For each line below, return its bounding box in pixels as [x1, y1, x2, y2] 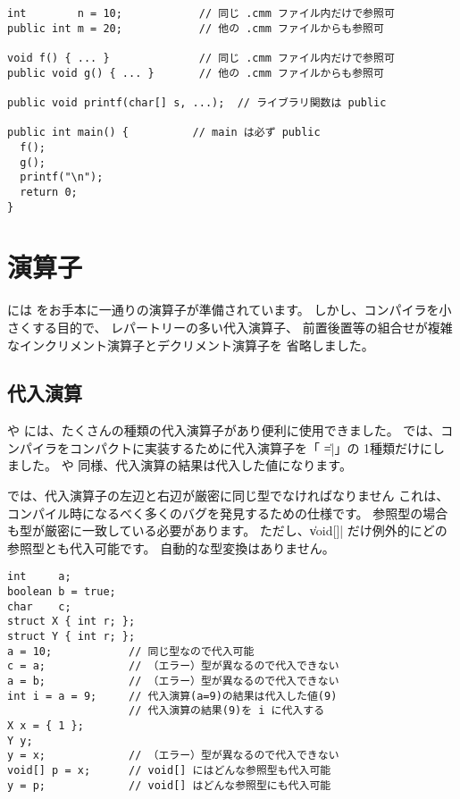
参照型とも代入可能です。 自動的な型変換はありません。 [7, 538, 335, 557]
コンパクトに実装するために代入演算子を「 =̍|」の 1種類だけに [69, 438, 433, 457]
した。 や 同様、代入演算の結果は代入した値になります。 [19, 456, 352, 475]
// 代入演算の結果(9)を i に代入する [129, 704, 325, 718]
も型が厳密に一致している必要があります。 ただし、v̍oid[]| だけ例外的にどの [7, 521, 447, 540]
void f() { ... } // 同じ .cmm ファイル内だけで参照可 [7, 51, 395, 64]
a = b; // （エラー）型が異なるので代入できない [7, 675, 339, 688]
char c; [7, 600, 71, 613]
